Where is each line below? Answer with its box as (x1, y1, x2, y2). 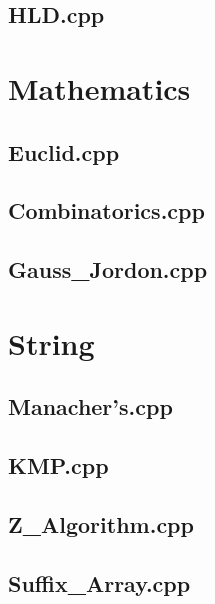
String (8, 322, 95, 363)
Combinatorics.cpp (8, 195, 205, 226)
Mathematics (8, 67, 191, 108)
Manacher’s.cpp (8, 391, 173, 422)
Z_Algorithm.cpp (8, 508, 194, 539)
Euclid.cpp (8, 136, 120, 167)
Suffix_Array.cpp (8, 567, 191, 598)
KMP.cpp (8, 450, 109, 481)
